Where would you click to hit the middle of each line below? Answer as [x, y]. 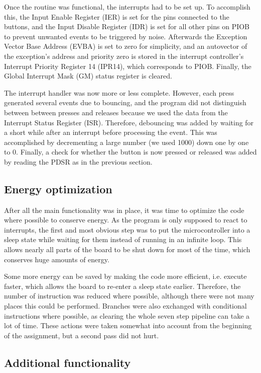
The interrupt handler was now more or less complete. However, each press [119, 92]
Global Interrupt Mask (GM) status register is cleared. [88, 76]
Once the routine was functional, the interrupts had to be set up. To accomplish [127, 7]
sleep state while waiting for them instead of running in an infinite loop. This [123, 239]
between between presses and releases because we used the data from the [116, 112]
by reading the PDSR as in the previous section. [78, 161]
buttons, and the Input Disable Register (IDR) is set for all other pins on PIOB [127, 26]
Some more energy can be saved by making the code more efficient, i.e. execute [125, 276]
